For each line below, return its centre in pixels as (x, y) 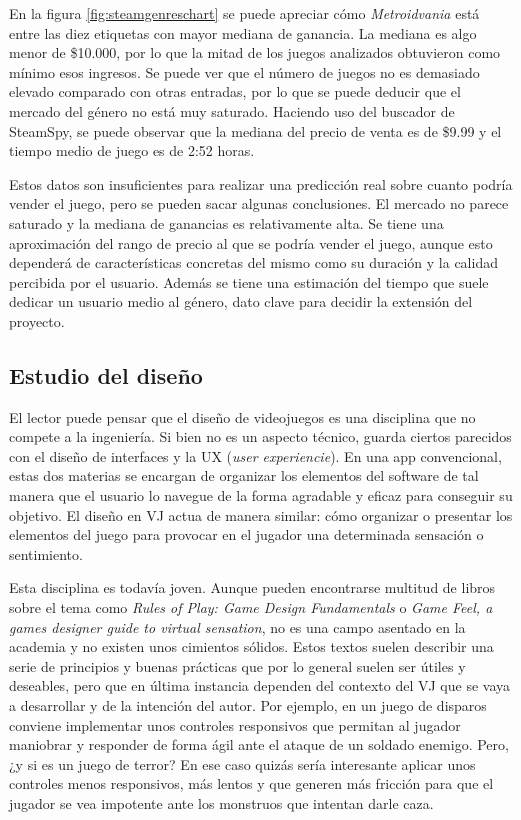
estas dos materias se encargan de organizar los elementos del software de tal (244, 475)
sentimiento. (46, 553)
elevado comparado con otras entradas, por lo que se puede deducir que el (235, 91)
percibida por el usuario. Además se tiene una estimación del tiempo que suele (249, 281)
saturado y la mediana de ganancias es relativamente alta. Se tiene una (226, 222)
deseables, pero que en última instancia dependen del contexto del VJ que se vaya (260, 685)
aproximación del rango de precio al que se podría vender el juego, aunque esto (251, 242)
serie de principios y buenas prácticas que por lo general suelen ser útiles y (237, 665)
